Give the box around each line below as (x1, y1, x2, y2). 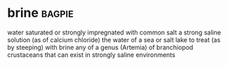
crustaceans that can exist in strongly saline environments (7, 51, 175, 59)
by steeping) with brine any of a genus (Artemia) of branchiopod (7, 43, 194, 51)
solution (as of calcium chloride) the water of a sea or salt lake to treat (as (7, 35, 221, 44)
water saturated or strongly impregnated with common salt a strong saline (7, 28, 221, 37)
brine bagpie (7, 5, 74, 21)
